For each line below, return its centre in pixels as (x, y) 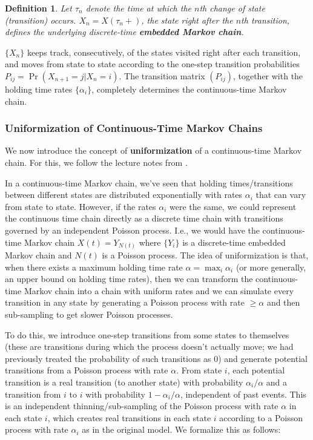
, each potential (256, 370)
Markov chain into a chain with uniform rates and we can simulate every (159, 290)
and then (283, 302)
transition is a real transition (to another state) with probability (124, 382)
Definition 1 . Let (38, 8)
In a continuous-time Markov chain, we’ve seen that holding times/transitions (149, 182)
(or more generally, (271, 267)
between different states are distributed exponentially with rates (124, 195)
